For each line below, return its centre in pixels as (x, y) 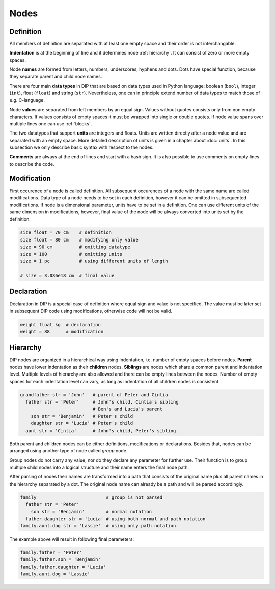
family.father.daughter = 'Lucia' (63, 567)
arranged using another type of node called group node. (68, 450)
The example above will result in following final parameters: (72, 539)
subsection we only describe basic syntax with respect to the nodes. (81, 147)
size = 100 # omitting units (71, 254)
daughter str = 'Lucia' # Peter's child (82, 423)
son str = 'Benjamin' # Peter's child (82, 416)
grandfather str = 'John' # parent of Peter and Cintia (94, 395)
